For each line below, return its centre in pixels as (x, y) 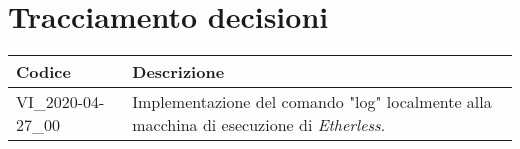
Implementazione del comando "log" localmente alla (312, 102)
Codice (43, 72)
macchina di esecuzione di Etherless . (259, 125)
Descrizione (178, 72)
